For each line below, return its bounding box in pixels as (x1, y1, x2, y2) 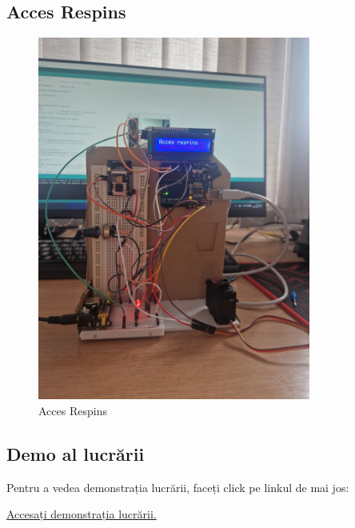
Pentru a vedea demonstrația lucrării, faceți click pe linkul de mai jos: (6, 478, 349, 495)
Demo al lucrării (6, 442, 145, 466)
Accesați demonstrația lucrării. (6, 506, 157, 522)
